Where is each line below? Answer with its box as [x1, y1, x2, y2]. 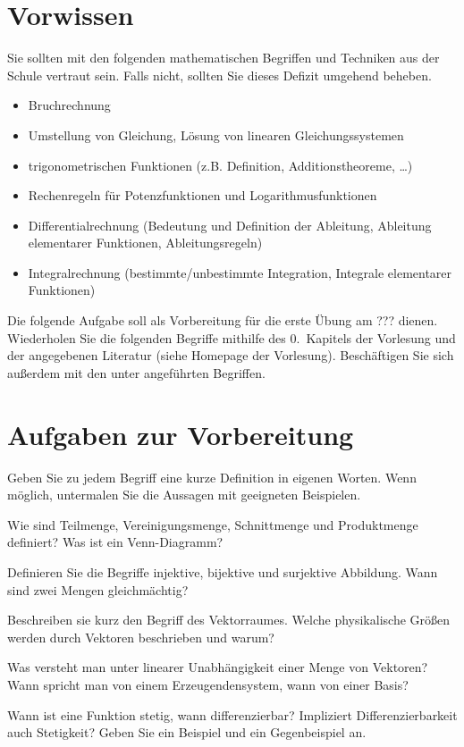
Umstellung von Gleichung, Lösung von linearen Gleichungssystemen [28, 125, 404, 144]
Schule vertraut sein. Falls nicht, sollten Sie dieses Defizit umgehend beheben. [7, 65, 432, 84]
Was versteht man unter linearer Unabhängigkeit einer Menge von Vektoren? [7, 658, 428, 676]
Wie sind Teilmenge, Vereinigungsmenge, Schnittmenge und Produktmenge [7, 515, 418, 533]
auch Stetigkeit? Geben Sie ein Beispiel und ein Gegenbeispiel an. [7, 723, 367, 742]
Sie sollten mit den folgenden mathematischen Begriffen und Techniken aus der [7, 48, 440, 67]
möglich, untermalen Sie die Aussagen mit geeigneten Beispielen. [7, 485, 361, 504]
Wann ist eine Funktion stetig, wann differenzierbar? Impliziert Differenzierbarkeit [7, 705, 458, 724]
